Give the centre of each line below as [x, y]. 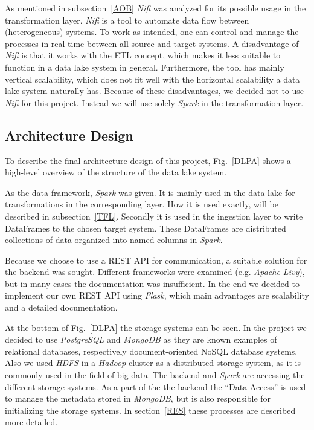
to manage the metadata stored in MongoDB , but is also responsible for [138, 398]
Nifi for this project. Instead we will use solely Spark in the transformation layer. [154, 102]
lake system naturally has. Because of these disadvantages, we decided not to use [155, 91]
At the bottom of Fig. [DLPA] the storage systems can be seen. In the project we [156, 327]
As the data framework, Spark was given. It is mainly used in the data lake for [150, 192]
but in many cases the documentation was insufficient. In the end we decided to [152, 283]
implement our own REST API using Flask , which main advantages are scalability [157, 295]
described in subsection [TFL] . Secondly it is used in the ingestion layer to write [154, 216]
